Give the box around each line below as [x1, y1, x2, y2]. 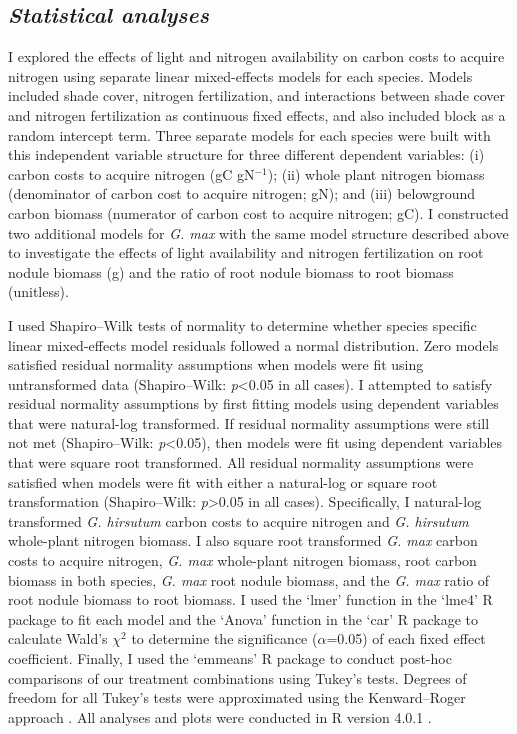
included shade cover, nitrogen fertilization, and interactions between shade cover [8, 85, 506, 106]
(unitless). [8, 281, 69, 302]
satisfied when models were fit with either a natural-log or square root [8, 471, 438, 492]
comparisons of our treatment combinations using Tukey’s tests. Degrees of [8, 667, 467, 688]
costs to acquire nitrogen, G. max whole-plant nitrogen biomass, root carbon [8, 550, 477, 571]
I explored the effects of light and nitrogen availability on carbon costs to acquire [8, 46, 505, 67]
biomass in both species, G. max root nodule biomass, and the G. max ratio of [8, 569, 490, 590]
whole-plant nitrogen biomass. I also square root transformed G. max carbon [8, 530, 478, 551]
